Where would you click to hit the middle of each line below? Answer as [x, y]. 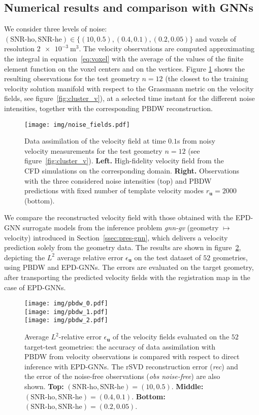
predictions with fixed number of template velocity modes [114, 191]
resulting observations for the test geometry [72, 78]
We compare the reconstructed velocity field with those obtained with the [119, 217]
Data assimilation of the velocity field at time [95, 141]
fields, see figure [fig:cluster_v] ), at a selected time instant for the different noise [129, 98]
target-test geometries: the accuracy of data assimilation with [120, 346]
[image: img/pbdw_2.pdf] [66, 320]
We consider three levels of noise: [56, 29]
